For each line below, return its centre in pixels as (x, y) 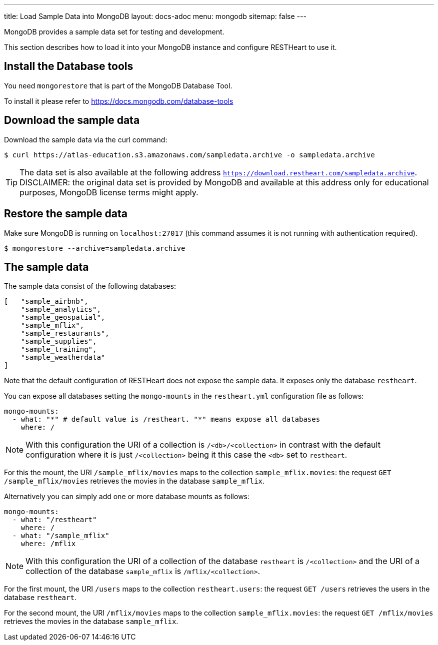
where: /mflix (48, 544)
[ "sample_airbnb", (46, 302)
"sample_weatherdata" (63, 357)
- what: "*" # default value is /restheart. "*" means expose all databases (166, 419)
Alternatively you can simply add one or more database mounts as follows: (127, 497)
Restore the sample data (66, 214)
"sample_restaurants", (65, 333)
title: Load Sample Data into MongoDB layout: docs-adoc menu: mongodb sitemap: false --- (155, 16)
